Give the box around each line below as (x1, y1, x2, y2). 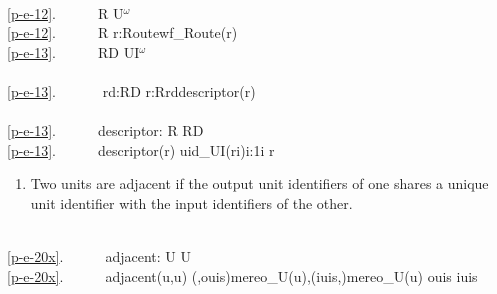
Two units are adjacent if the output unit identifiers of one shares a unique (30, 173, 489, 194)
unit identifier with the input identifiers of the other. (30, 192, 353, 213)
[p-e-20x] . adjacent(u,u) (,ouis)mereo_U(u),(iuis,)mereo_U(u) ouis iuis (7, 265, 478, 286)
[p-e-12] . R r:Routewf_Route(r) (7, 22, 238, 43)
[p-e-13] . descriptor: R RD (7, 120, 204, 141)
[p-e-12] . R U (7, 2, 124, 23)
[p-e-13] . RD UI (7, 41, 140, 62)
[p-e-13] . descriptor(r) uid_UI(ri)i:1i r (7, 139, 275, 160)
